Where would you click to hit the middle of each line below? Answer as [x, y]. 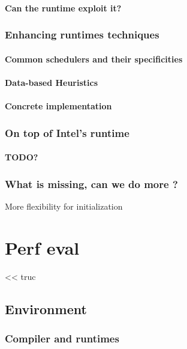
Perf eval [42, 247]
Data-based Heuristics [52, 82]
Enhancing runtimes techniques [82, 35]
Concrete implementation [58, 106]
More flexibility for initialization [64, 206]
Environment [46, 308]
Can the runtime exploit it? [63, 8]
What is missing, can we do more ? [91, 184]
